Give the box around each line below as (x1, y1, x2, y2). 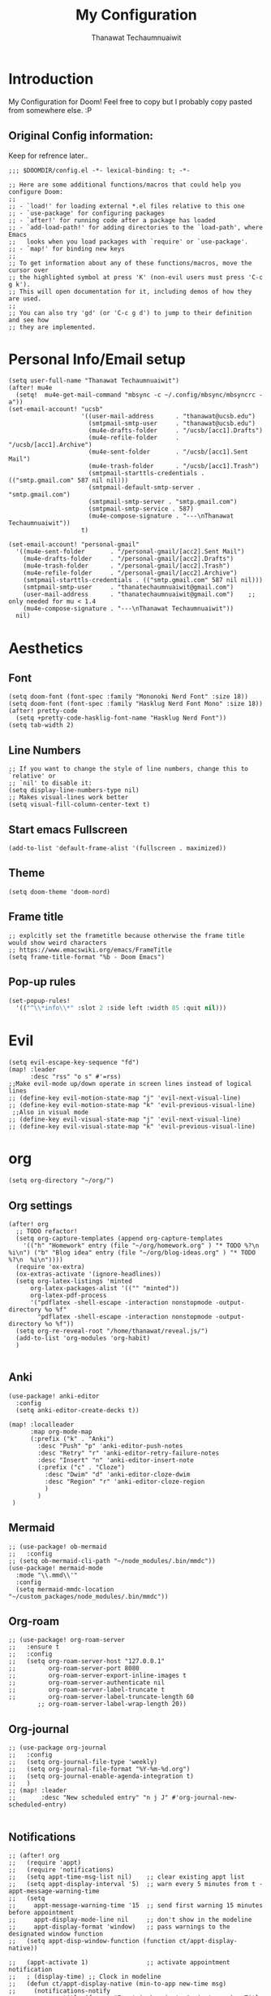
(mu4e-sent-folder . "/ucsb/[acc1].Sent (88, 448, 249, 457)
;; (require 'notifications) (8, 1866, 114, 1874)
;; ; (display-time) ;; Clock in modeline (8, 1972, 161, 1981)
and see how (8, 316, 49, 324)
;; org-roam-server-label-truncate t (8, 1686, 165, 1694)
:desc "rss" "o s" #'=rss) (29, 1073, 122, 1081)
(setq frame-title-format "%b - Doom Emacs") (8, 952, 165, 961)
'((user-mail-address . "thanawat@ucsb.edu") (80, 413, 256, 421)
